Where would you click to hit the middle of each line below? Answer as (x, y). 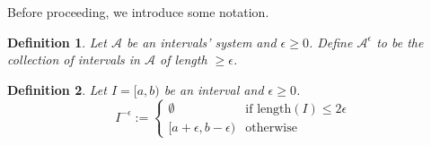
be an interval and (214, 89)
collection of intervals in (74, 60)
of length (184, 60)
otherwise (271, 128)
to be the (400, 42)
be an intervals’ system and (201, 42)
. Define (330, 42)
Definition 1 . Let (57, 42)
